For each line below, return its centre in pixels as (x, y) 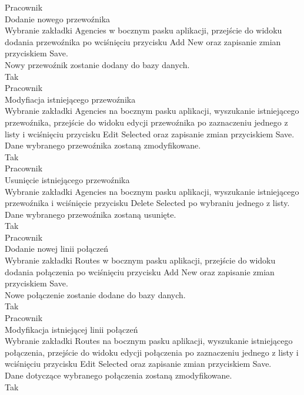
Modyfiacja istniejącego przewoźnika (70, 99)
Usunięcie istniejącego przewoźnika (67, 179)
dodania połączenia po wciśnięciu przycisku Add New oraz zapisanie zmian (140, 271)
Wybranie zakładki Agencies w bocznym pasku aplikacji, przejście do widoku (143, 30)
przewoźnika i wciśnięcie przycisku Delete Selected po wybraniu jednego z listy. (147, 203)
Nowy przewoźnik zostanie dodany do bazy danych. (97, 64)
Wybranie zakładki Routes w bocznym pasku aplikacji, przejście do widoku (140, 260)
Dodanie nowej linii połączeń (57, 249)
